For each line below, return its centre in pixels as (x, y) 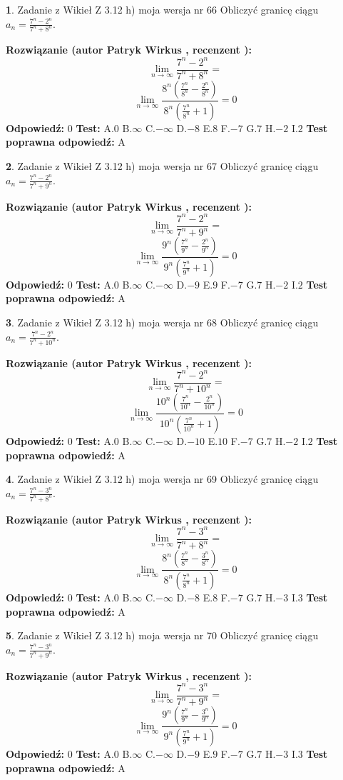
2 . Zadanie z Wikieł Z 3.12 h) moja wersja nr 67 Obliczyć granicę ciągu (162, 166)
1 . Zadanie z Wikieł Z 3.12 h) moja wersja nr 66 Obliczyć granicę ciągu (162, 9)
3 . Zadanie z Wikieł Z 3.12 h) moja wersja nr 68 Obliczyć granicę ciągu (162, 322)
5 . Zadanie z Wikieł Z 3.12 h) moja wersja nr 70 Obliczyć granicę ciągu (162, 635)
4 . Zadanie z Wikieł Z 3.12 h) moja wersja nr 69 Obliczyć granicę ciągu (162, 479)
